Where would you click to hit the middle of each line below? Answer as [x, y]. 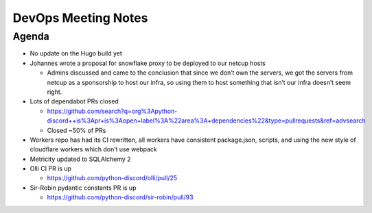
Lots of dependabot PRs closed [74, 101]
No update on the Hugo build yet [76, 53]
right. [55, 92]
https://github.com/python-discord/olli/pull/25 [112, 178]
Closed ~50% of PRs [77, 130]
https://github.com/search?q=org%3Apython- [112, 111]
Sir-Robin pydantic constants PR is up [83, 188]
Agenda [31, 36]
